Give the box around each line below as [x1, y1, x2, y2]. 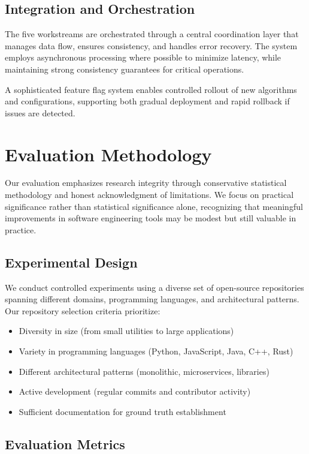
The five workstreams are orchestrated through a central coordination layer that [5, 28, 299, 40]
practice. [5, 223, 37, 236]
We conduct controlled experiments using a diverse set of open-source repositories [5, 281, 304, 293]
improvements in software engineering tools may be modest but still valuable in [5, 212, 296, 224]
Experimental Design [5, 252, 138, 271]
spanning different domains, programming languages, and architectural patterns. [5, 293, 299, 305]
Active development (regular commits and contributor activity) [19, 385, 251, 398]
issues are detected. [5, 106, 75, 119]
